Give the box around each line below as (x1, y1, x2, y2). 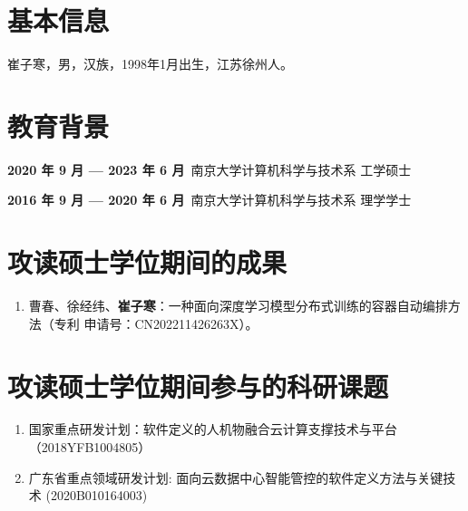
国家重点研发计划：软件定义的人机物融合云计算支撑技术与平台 (28, 419, 397, 439)
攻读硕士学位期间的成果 (7, 244, 288, 281)
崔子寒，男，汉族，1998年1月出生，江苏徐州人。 (7, 54, 293, 73)
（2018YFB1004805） (28, 438, 151, 457)
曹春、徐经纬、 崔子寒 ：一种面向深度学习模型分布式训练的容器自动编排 (28, 296, 448, 315)
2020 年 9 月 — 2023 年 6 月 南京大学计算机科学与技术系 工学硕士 (7, 159, 412, 178)
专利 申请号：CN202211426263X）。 (54, 313, 258, 333)
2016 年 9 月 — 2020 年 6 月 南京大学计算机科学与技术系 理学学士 (7, 190, 412, 209)
